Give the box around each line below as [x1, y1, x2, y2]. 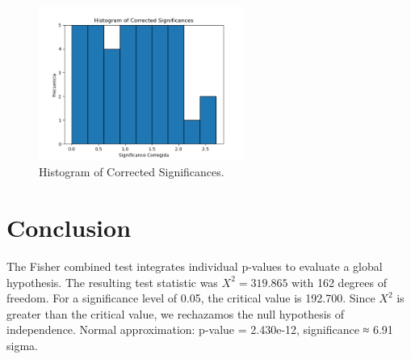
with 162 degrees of [291, 273, 387, 290]
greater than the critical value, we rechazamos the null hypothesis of [6, 305, 345, 322]
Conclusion [6, 211, 132, 244]
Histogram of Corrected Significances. [39, 163, 224, 180]
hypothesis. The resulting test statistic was [6, 273, 218, 290]
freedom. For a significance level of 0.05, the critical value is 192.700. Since [6, 289, 375, 306]
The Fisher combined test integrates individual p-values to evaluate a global [6, 258, 383, 275]
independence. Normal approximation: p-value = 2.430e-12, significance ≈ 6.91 [6, 321, 393, 338]
